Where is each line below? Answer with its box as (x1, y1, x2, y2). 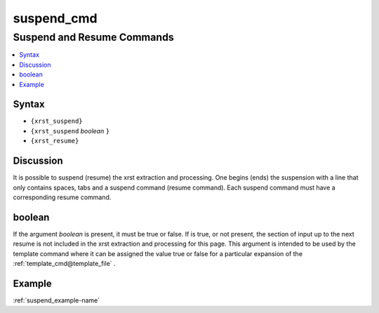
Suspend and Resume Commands (13, 31, 175, 44)
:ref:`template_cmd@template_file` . (13, 260, 116, 268)
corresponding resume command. (13, 193, 112, 201)
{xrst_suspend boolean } (30, 126, 110, 135)
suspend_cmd (13, 11, 98, 26)
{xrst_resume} (30, 137, 79, 145)
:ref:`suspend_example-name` (13, 295, 100, 305)
